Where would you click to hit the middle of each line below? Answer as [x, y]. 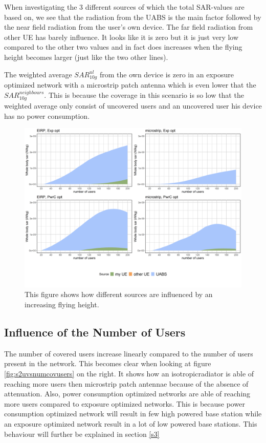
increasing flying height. [62, 304]
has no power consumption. [47, 115]
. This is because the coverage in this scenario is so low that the [144, 94]
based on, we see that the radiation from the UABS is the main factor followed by [133, 17]
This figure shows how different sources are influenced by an [119, 294]
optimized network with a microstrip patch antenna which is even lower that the [130, 85]
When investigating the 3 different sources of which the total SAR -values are [124, 7]
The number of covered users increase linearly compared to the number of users [129, 353]
